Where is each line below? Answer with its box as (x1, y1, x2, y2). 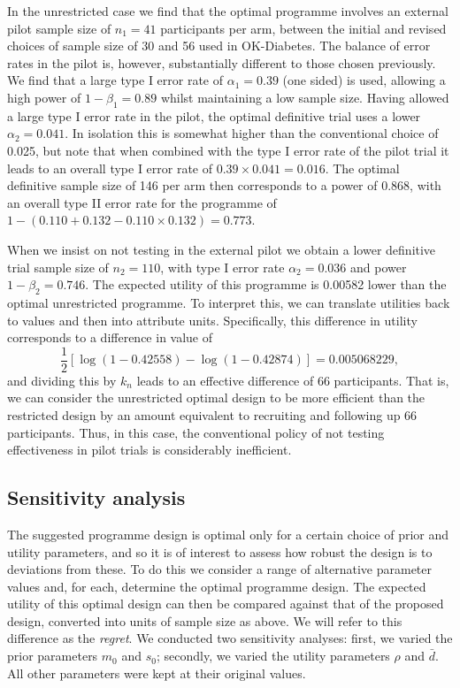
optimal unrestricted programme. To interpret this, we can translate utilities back (7, 293, 450, 311)
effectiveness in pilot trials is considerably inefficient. (7, 440, 292, 459)
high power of (7, 88, 81, 106)
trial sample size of (7, 257, 109, 276)
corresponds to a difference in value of (7, 328, 213, 347)
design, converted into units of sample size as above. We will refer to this (7, 611, 402, 630)
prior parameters (7, 646, 98, 665)
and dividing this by (7, 371, 117, 389)
